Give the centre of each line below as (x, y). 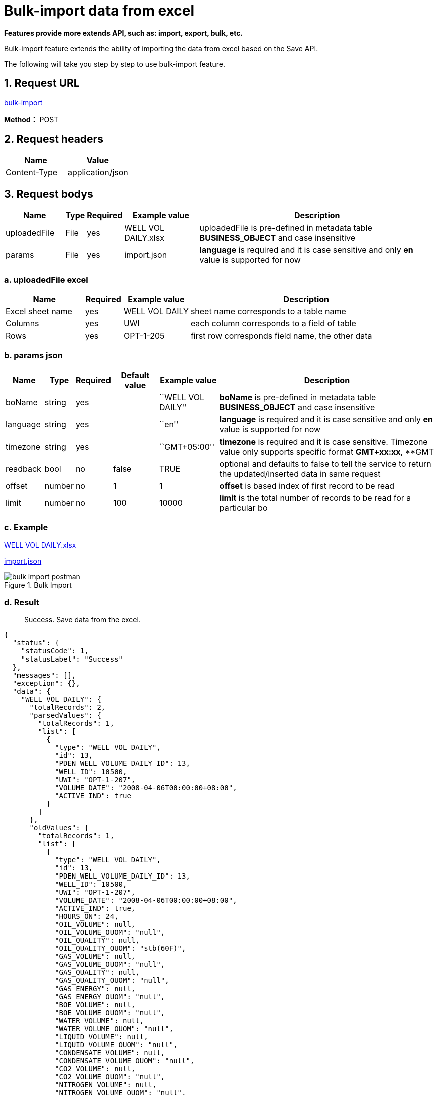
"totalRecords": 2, (68, 707)
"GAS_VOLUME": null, (95, 957)
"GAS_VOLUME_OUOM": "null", (110, 965)
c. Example (26, 528)
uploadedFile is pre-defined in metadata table (286, 228)
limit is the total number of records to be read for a (315, 498)
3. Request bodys (49, 194)
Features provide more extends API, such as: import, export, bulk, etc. (124, 33)
